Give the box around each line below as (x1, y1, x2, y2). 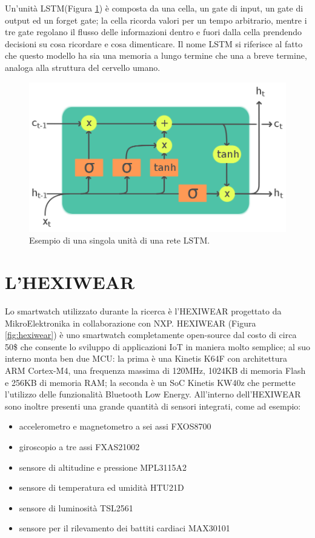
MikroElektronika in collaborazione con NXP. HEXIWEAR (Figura (5, 316, 256, 329)
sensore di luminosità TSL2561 (19, 501, 133, 514)
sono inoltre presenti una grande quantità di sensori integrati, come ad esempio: (5, 399, 301, 412)
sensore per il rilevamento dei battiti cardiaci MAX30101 (19, 522, 230, 534)
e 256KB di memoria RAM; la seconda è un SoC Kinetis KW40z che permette (5, 376, 296, 388)
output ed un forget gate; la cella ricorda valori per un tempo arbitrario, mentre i (5, 13, 307, 26)
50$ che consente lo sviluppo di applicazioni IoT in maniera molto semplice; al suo (5, 340, 310, 353)
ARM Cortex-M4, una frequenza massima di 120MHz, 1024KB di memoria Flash (5, 364, 306, 377)
